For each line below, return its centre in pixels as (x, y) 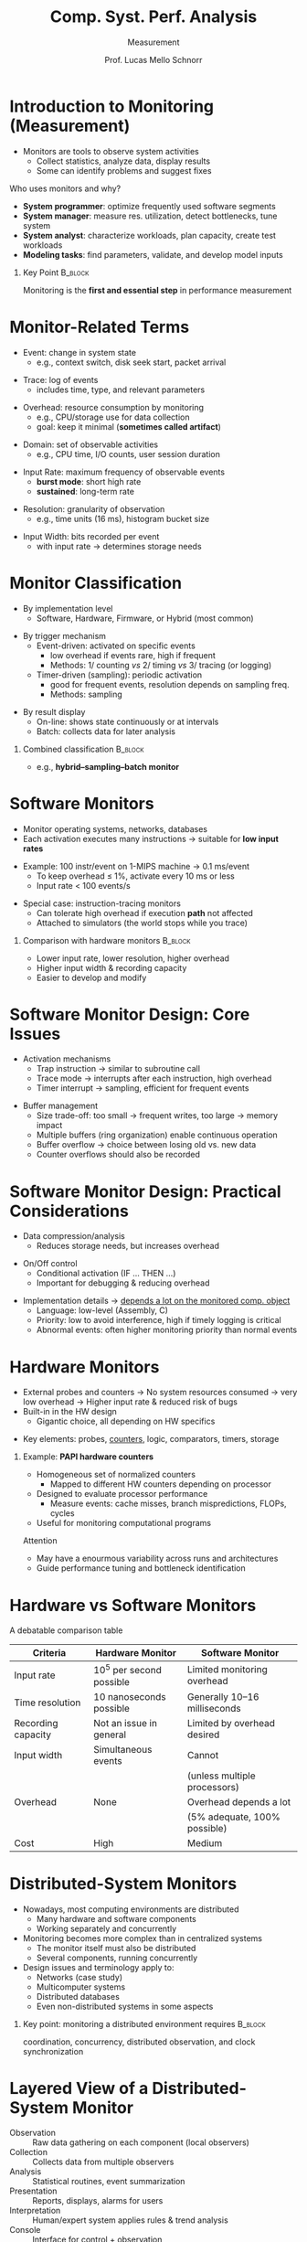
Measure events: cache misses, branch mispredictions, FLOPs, (168, 1504)
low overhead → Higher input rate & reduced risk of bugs (130, 1402)
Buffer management (60, 1106)
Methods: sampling (86, 694)
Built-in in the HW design (69, 1412)
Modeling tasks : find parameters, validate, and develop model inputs (153, 254)
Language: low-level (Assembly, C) (102, 1310)
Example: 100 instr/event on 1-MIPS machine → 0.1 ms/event (136, 866)
